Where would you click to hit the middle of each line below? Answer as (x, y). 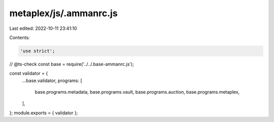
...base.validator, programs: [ (52, 80)
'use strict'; (38, 51)
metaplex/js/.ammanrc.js (63, 13)
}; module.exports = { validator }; (44, 113)
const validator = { (29, 73)
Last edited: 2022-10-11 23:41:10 (43, 28)
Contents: (20, 37)
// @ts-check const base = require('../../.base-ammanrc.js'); (72, 64)
